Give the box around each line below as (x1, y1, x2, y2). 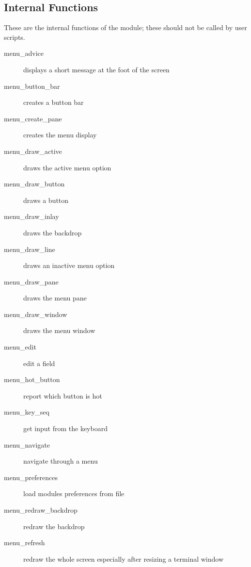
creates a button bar (23, 97, 84, 107)
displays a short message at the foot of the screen (23, 64, 170, 74)
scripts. (4, 32, 25, 42)
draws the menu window (23, 325, 95, 335)
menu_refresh (4, 537, 45, 548)
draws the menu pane (23, 293, 87, 303)
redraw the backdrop (23, 521, 85, 531)
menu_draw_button (4, 179, 65, 189)
